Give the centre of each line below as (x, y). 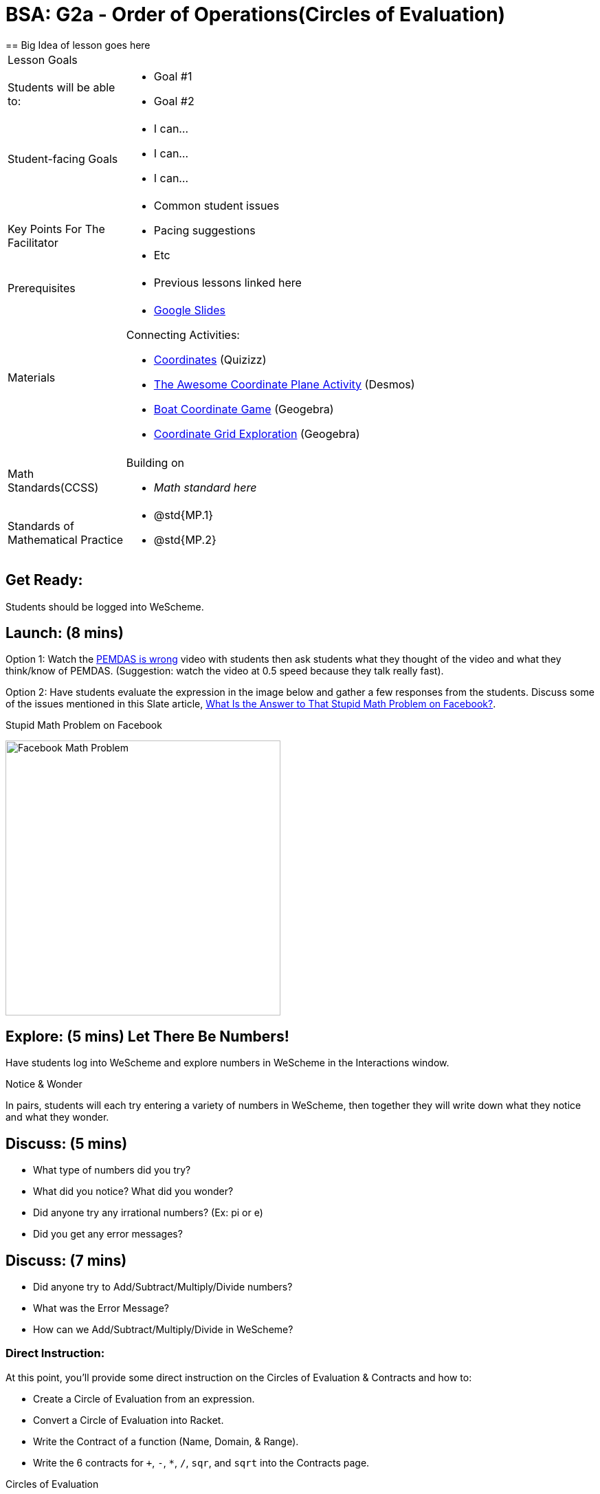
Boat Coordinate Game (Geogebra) (244, 409)
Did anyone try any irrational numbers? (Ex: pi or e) (148, 1213)
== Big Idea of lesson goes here (78, 45)
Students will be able (62, 87)
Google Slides (190, 310)
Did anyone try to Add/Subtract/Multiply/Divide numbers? (163, 1286)
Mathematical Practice (66, 539)
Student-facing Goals (63, 158)
